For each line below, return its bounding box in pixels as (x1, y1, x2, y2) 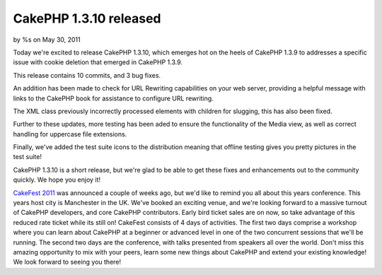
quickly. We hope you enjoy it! (13, 175, 101, 184)
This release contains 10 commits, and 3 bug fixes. (13, 71, 161, 79)
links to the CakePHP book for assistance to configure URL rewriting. (13, 94, 214, 103)
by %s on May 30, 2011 (13, 35, 81, 44)
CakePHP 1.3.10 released (13, 11, 161, 26)
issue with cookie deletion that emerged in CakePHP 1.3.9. (13, 58, 183, 66)
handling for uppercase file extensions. (13, 129, 127, 138)
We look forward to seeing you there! (13, 258, 122, 267)
